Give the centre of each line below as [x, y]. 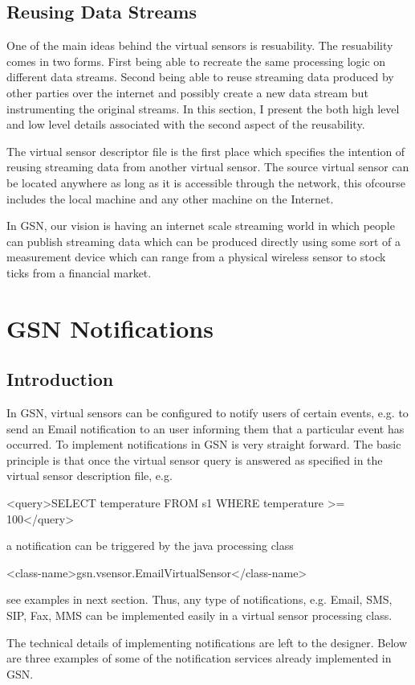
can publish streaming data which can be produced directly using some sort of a [203, 241]
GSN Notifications [110, 328]
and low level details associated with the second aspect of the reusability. [186, 124]
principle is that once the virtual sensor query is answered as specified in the [195, 459]
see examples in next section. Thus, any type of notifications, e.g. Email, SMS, [199, 599]
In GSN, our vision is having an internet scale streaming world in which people [201, 226]
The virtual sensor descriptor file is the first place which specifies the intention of [206, 151]
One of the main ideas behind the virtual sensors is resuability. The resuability [200, 45]
